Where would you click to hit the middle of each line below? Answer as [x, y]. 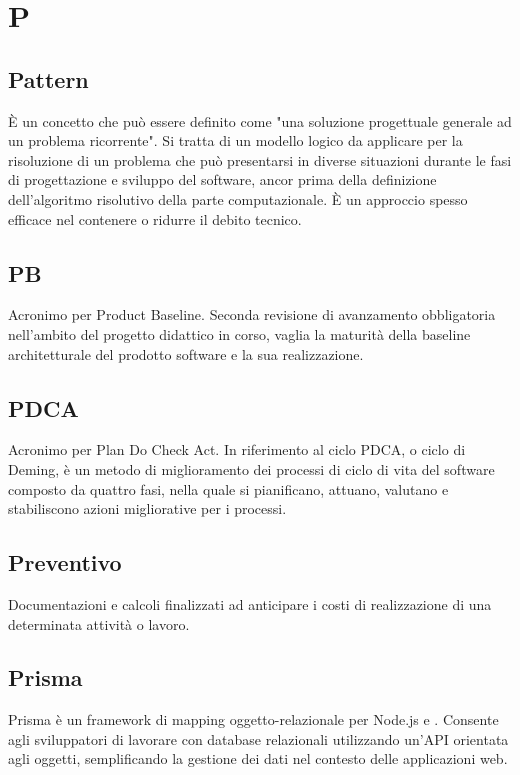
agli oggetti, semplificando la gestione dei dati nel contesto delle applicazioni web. [258, 758]
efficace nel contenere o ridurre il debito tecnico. [155, 218]
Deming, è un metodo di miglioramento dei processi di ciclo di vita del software [251, 468]
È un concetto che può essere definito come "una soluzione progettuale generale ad [260, 120]
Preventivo [65, 562]
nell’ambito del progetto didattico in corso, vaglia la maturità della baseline [239, 333]
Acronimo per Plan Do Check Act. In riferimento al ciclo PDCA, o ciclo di [237, 449]
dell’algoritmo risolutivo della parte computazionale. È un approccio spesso [238, 198]
